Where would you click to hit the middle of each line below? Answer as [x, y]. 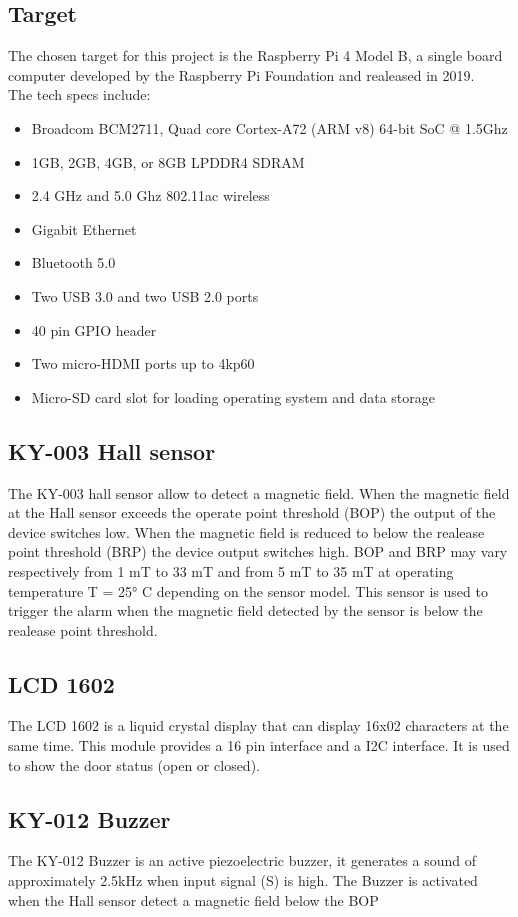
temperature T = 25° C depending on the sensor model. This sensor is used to [248, 590]
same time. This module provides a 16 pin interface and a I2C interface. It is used [259, 745]
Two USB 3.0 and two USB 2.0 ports [145, 295]
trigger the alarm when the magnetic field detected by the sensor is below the [245, 610]
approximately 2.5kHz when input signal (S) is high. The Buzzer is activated [243, 880]
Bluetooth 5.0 [73, 262]
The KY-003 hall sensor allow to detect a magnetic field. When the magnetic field [259, 492]
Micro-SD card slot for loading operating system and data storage [233, 396]
